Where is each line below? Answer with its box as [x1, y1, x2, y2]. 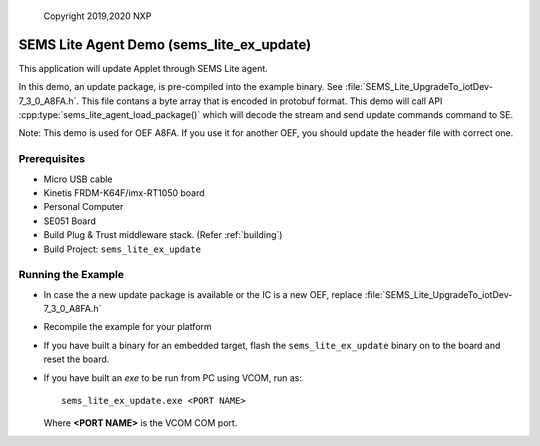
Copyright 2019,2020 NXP [43, 10, 152, 22]
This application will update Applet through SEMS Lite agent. [18, 62, 269, 74]
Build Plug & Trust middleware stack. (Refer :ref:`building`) [43, 229, 283, 241]
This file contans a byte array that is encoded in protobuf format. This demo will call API [81, 95, 443, 107]
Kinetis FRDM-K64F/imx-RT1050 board [43, 187, 205, 199]
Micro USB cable [43, 173, 114, 185]
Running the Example [18, 268, 125, 282]
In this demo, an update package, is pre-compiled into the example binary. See [18, 81, 344, 93]
